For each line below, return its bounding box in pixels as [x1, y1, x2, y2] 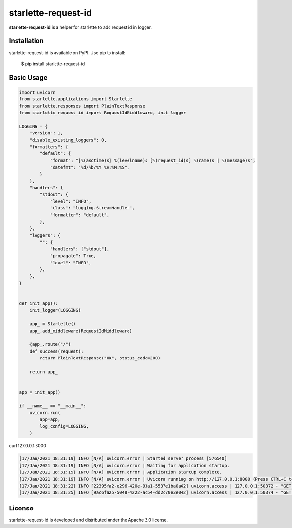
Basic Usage [9, 74, 48, 82]
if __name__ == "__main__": [19, 403, 86, 409]
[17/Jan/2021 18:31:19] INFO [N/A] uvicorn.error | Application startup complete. [19, 470, 222, 475]
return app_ [29, 369, 58, 375]
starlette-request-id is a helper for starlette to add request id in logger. [9, 24, 152, 30]
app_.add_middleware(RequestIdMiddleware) [29, 328, 132, 334]
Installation [9, 37, 44, 45]
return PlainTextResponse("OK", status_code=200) [39, 356, 161, 361]
